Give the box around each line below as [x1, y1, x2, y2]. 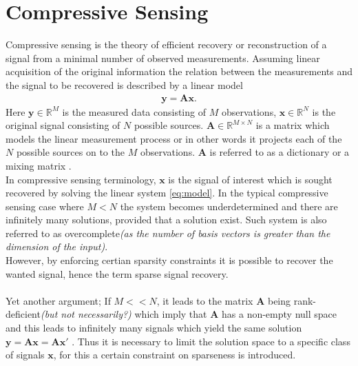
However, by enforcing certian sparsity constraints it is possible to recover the [6, 253, 333, 267]
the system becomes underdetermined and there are [120, 199, 338, 213]
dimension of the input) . [6, 239, 108, 254]
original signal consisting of [6, 118, 120, 132]
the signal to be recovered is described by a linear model [6, 77, 243, 92]
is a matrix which [255, 118, 330, 132]
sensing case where [6, 199, 84, 213]
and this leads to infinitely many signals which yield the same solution [6, 321, 302, 335]
